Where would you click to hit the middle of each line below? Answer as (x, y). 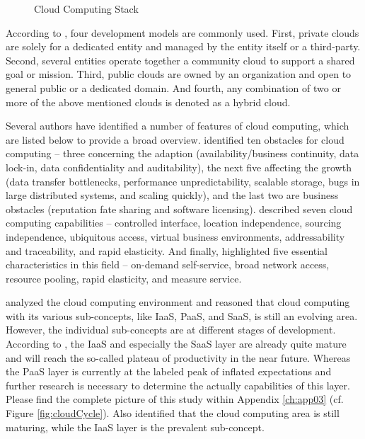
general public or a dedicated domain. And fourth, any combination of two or (173, 87)
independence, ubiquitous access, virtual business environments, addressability (175, 236)
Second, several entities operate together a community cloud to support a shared (180, 60)
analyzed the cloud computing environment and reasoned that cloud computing (178, 302)
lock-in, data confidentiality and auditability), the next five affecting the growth (179, 167)
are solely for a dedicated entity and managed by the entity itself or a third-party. (183, 46)
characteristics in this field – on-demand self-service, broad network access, (168, 264)
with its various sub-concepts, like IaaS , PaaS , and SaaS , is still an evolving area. (182, 315)
